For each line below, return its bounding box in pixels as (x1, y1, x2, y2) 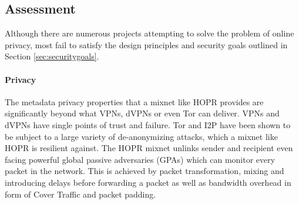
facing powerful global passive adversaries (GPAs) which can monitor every (5, 153, 276, 165)
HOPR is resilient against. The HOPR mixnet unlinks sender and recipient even (5, 142, 293, 154)
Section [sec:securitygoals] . (5, 50, 99, 62)
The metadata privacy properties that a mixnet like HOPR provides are (5, 95, 264, 108)
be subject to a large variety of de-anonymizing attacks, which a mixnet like (5, 130, 278, 142)
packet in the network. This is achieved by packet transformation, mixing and (5, 165, 284, 177)
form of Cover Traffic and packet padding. (5, 188, 156, 200)
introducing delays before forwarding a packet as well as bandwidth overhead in (5, 176, 291, 188)
